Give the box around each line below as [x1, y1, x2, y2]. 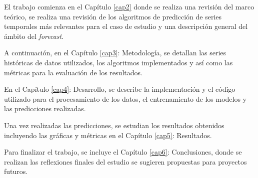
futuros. [4, 166, 28, 177]
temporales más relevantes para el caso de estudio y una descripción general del [4, 21, 248, 31]
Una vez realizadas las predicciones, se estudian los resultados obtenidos [4, 120, 224, 130]
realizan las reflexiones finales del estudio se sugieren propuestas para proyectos [4, 156, 247, 167]
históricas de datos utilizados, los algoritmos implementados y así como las [4, 57, 233, 67]
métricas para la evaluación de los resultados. [4, 67, 142, 77]
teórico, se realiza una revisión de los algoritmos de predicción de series [4, 11, 222, 21]
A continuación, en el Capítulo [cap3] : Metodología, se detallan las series [4, 47, 226, 58]
